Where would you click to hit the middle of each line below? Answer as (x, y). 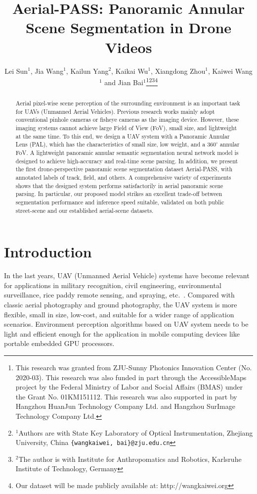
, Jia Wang (47, 71)
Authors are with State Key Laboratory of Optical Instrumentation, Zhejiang (136, 432)
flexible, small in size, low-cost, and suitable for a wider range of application (119, 314)
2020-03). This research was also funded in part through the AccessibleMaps (131, 377)
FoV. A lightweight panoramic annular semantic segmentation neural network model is (127, 153)
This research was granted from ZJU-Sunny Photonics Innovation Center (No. (134, 368)
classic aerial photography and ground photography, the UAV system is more (121, 305)
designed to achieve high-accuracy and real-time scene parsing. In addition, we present (127, 161)
